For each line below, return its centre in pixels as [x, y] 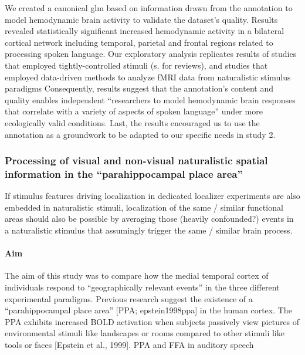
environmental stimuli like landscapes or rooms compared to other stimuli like [145, 333]
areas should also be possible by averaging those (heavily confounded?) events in [149, 219]
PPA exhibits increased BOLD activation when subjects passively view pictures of [152, 321]
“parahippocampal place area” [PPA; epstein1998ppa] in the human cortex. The [148, 310]
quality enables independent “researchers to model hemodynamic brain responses [150, 99]
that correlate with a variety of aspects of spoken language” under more [134, 111]
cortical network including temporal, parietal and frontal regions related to [139, 42]
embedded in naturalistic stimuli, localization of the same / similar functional [144, 207]
